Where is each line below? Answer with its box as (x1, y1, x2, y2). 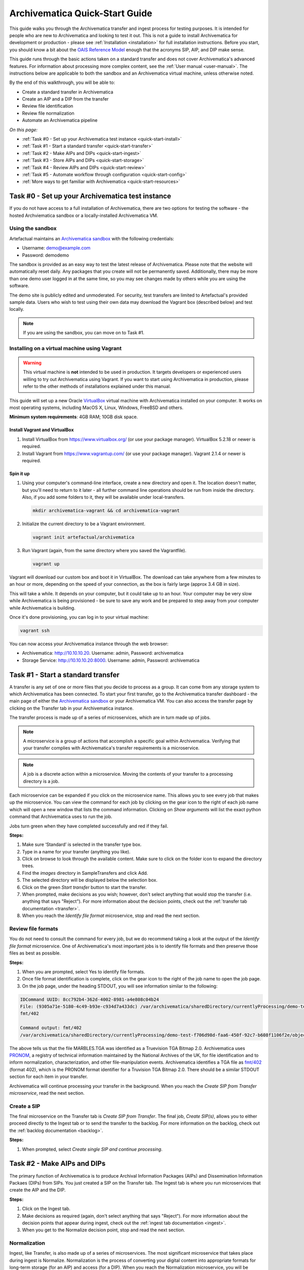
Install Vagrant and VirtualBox (9, 427, 74, 433)
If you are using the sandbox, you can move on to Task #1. (23, 330, 144, 336)
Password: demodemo (22, 252, 69, 258)
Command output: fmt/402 (20, 1025, 82, 1031)
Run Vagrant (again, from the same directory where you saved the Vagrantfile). (22, 548, 187, 554)
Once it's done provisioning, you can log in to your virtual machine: (9, 614, 149, 620)
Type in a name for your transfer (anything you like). (22, 848, 131, 854)
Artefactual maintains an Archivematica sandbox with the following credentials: (9, 235, 174, 241)
